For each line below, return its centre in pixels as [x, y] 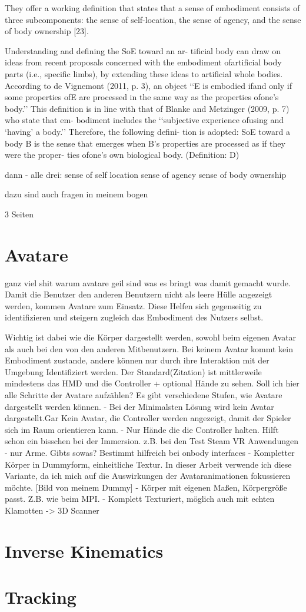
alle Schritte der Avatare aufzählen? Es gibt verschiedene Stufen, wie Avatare [144, 394]
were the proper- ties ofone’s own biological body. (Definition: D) [122, 155]
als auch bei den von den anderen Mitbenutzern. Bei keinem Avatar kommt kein [149, 348]
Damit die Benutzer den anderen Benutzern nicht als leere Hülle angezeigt [139, 294]
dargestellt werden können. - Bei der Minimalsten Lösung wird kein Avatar [139, 406]
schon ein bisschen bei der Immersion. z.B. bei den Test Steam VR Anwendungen [152, 441]
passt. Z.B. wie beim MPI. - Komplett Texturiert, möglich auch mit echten [140, 499]
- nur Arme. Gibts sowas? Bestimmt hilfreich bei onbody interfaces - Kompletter [150, 452]
